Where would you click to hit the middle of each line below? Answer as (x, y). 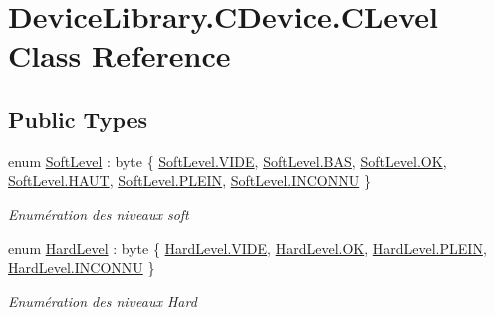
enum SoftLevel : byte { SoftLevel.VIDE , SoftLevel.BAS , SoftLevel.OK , (227, 160)
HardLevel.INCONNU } (81, 267)
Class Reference (119, 55)
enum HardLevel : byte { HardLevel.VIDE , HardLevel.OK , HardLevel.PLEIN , (247, 247)
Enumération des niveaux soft (98, 213)
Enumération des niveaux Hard (102, 300)
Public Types (78, 118)
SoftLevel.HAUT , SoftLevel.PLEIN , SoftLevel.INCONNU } (189, 180)
